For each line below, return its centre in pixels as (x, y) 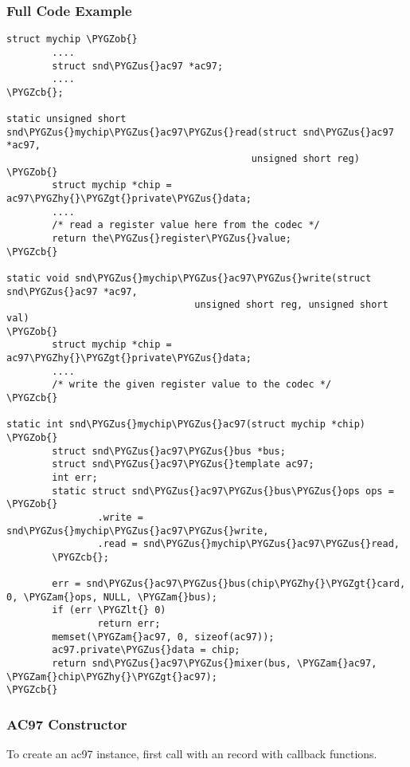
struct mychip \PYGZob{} (72, 39)
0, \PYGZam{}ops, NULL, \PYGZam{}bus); (112, 597)
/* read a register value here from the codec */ (186, 225)
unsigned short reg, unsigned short (291, 305)
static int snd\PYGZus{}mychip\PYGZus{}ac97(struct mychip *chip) (186, 425)
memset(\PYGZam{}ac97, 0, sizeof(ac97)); (163, 637)
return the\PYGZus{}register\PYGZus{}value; (172, 239)
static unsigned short (66, 119)
